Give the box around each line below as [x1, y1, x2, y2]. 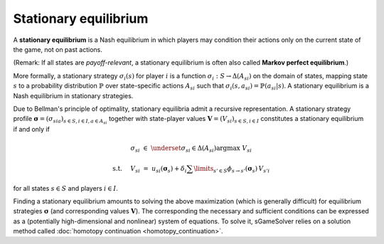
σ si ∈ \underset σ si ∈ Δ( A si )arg [130, 144, 228, 154]
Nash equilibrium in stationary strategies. [13, 91, 134, 100]
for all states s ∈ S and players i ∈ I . [13, 184, 119, 192]
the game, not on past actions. [13, 45, 102, 53]
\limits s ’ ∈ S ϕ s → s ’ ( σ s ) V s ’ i [193, 164, 270, 174]
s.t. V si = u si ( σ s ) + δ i [112, 164, 187, 174]
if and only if [13, 125, 50, 134]
